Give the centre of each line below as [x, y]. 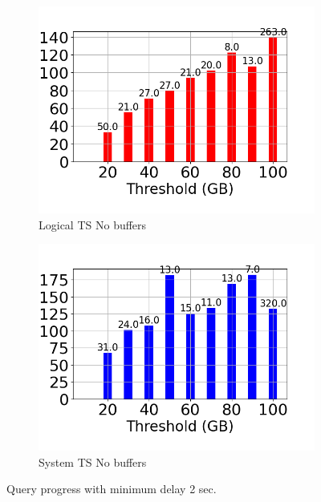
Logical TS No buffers [93, 224]
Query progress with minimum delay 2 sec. [112, 489]
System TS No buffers [93, 462]
